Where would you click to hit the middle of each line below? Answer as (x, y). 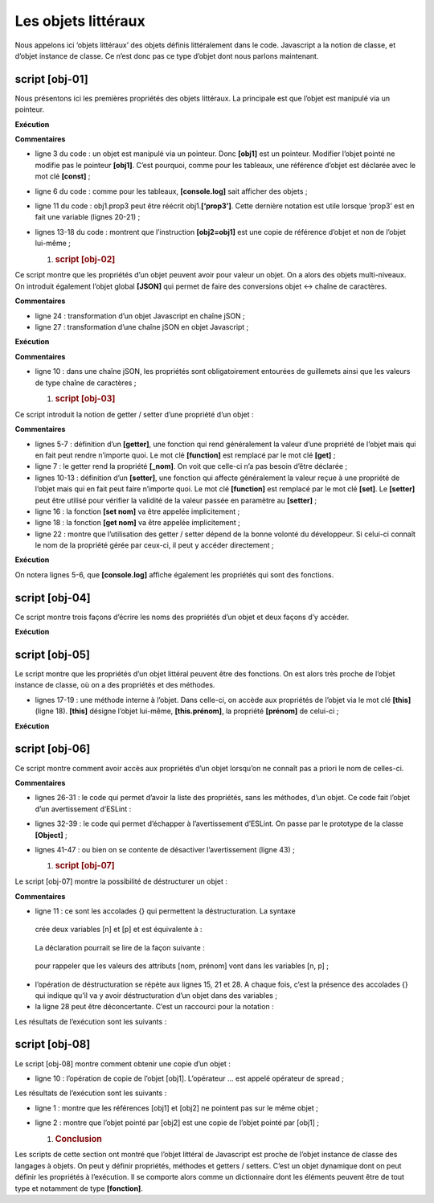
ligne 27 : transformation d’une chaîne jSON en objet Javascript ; (142, 326)
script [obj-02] (85, 259)
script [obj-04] (53, 598)
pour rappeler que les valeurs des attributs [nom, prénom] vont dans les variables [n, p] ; (182, 966)
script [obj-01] (51, 79)
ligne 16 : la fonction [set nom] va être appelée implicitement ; (137, 511)
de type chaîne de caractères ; (86, 383)
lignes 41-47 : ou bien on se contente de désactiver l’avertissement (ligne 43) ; (165, 849)
